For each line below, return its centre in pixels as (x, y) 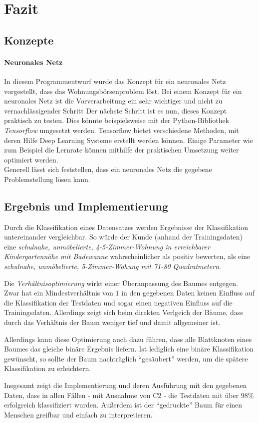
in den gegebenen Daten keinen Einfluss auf (188, 293)
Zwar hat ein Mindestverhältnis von (59, 293)
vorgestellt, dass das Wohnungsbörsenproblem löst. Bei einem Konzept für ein (123, 91)
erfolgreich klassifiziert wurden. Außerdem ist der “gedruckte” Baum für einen (123, 405)
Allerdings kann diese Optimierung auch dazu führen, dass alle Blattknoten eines (128, 339)
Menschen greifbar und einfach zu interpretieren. (78, 414)
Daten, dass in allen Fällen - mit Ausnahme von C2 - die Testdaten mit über (122, 395)
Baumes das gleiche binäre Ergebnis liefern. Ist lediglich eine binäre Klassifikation (129, 349)
